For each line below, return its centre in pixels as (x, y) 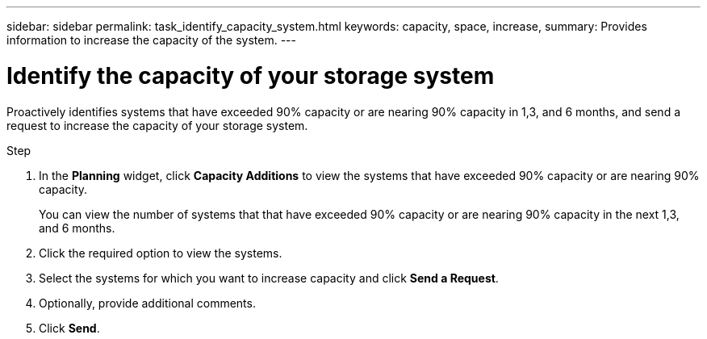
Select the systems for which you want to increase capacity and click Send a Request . (269, 278)
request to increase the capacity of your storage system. (157, 125)
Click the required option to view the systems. (161, 253)
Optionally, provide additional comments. (147, 303)
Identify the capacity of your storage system (251, 75)
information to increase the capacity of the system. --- (151, 40)
